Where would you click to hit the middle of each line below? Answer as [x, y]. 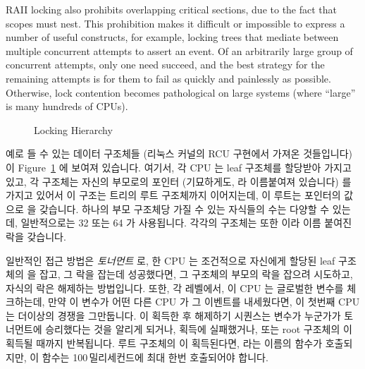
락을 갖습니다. [36, 236]
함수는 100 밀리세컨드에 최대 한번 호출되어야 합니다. [155, 357]
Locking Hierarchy [73, 129]
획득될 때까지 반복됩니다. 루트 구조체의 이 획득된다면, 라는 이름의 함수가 [164, 343]
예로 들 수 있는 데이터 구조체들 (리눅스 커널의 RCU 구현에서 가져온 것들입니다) [179, 153]
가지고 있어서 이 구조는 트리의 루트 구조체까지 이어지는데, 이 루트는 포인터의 [173, 195]
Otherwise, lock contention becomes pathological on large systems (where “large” [181, 92]
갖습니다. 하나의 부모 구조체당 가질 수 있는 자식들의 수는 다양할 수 [184, 208]
